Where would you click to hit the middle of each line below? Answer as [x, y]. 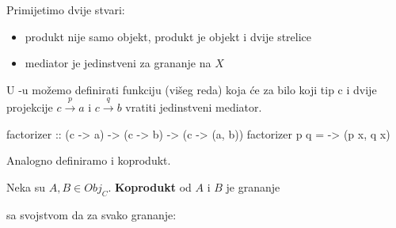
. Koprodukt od [150, 186]
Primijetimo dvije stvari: [66, 9]
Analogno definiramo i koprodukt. [89, 160]
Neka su [26, 186]
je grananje [253, 186]
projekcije [30, 107]
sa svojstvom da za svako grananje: [91, 214]
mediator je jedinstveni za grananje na [118, 63]
